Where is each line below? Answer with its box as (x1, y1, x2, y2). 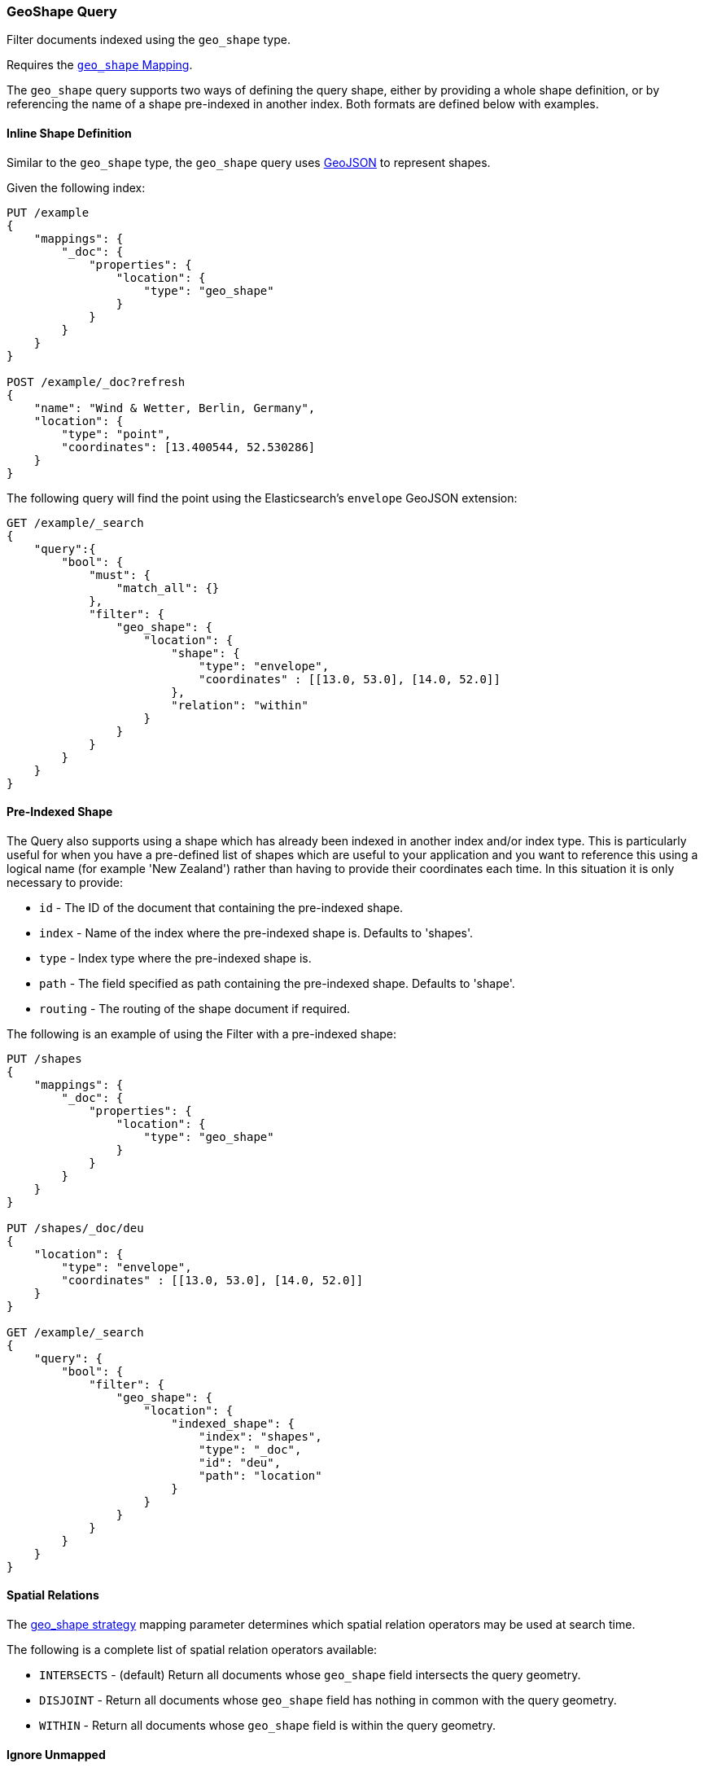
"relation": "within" (171, 698, 308, 712)
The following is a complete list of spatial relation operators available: (7, 1643, 378, 1657)
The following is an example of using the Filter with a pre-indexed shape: (7, 1026, 397, 1041)
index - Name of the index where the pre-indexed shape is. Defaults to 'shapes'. (39, 925, 474, 940)
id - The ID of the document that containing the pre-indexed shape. (39, 900, 404, 915)
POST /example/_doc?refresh (7, 375, 186, 388)
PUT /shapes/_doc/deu (7, 1221, 144, 1235)
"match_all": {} (116, 581, 220, 594)
